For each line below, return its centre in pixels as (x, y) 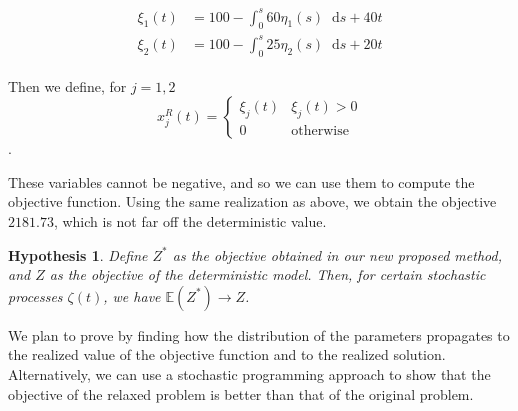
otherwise (320, 131)
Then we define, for (67, 85)
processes (35, 295)
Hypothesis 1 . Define (78, 254)
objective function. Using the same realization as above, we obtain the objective (252, 201)
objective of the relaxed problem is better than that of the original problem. (241, 393)
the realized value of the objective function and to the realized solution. (227, 354)
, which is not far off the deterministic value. (190, 221)
